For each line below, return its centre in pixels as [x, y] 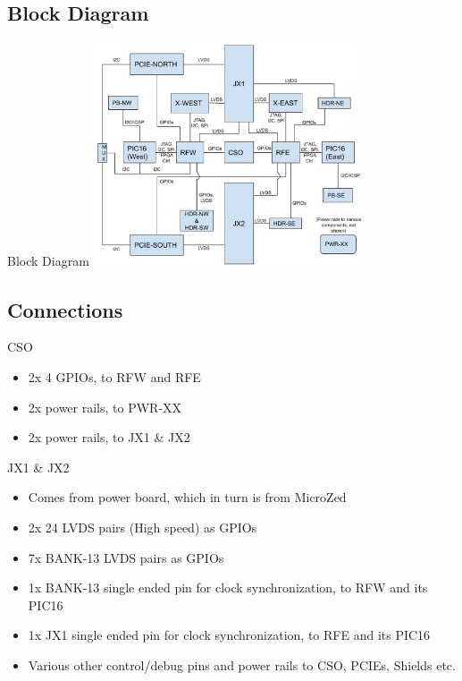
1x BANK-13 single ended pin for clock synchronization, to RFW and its [228, 587]
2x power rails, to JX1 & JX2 [109, 437]
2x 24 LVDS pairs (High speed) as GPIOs [143, 527]
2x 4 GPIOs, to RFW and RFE [114, 376]
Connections [65, 309]
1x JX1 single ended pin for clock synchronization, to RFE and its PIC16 [229, 635]
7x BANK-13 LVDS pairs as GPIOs [126, 557]
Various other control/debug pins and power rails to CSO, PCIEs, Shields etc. [242, 664]
